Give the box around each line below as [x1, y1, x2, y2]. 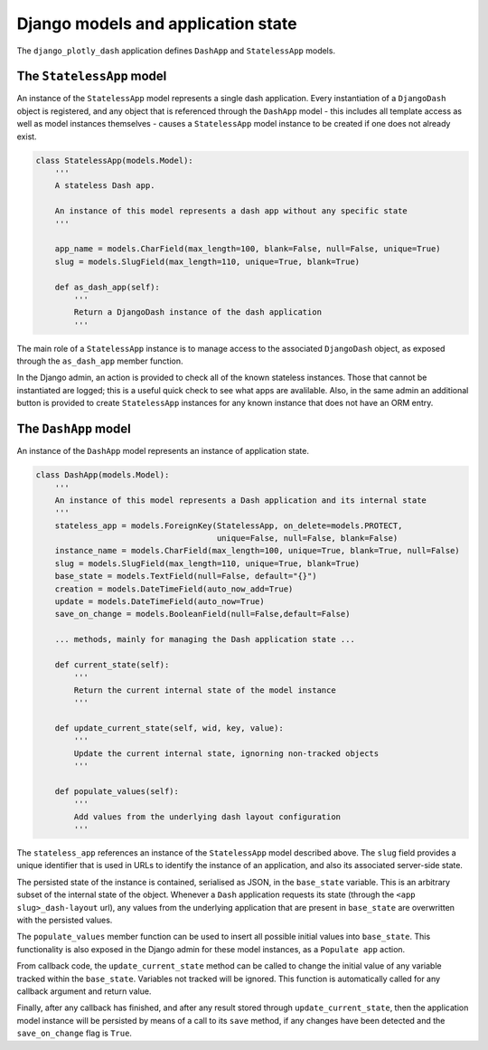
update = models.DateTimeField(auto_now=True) [54, 597, 266, 607]
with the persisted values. [16, 914, 113, 925]
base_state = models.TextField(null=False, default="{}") [54, 571, 317, 582]
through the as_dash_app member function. [16, 355, 184, 366]
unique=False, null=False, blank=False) [216, 534, 399, 544]
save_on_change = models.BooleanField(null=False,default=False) [54, 609, 351, 620]
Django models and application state [16, 14, 297, 33]
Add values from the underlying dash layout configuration [73, 811, 342, 822]
